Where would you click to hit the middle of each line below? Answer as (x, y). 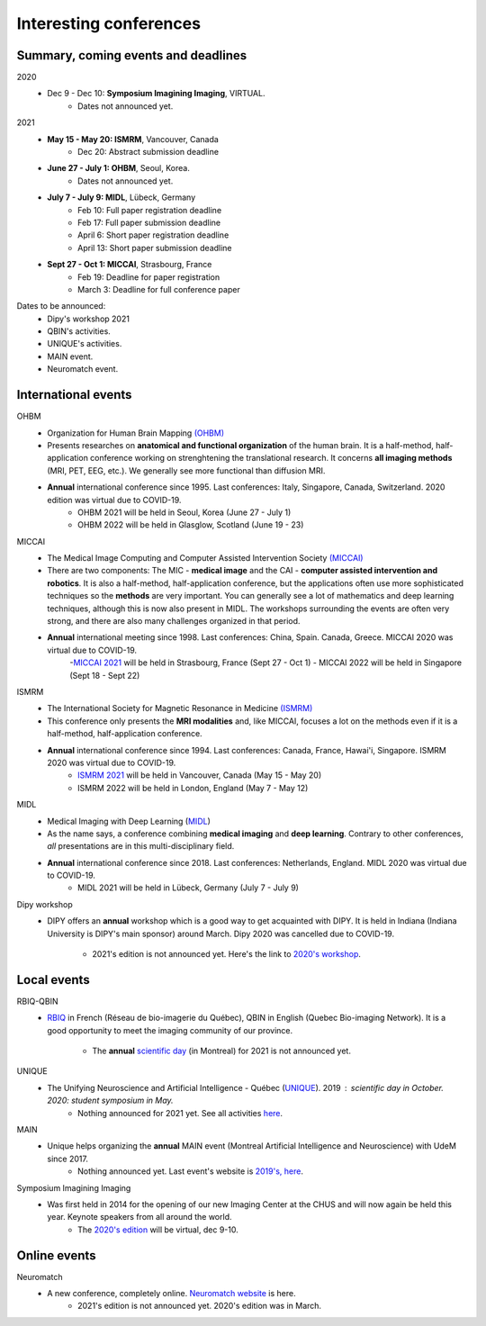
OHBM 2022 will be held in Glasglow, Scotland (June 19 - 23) (191, 525)
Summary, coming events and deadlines (132, 55)
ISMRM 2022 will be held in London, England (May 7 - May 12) (193, 788)
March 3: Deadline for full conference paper (159, 289)
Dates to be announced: (61, 306)
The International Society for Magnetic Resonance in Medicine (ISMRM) (180, 708)
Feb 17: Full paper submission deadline (149, 222)
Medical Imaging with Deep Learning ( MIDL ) (129, 821)
